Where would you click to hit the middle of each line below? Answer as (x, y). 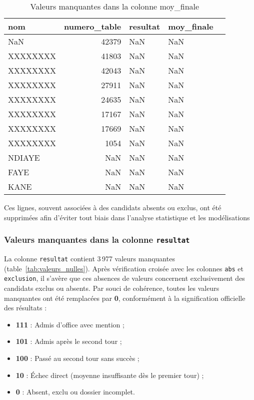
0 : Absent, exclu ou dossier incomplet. (75, 392)
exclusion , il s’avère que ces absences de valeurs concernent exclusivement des (124, 278)
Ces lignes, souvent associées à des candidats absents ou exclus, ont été (113, 207)
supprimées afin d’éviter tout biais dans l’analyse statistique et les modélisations (127, 217)
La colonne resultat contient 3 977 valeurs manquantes (89, 258)
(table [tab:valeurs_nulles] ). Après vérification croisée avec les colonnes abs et (124, 268)
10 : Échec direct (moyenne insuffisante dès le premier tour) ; (110, 375)
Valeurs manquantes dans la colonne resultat (97, 240)
